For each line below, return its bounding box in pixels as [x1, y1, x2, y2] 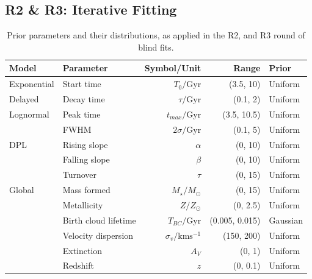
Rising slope [62, 138, 108, 150]
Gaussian [269, 213, 303, 226]
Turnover [62, 168, 97, 181]
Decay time [62, 93, 105, 105]
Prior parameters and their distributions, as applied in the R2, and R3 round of [7, 29, 305, 41]
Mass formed [62, 183, 111, 196]
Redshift [62, 259, 94, 272]
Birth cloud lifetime [62, 213, 136, 226]
